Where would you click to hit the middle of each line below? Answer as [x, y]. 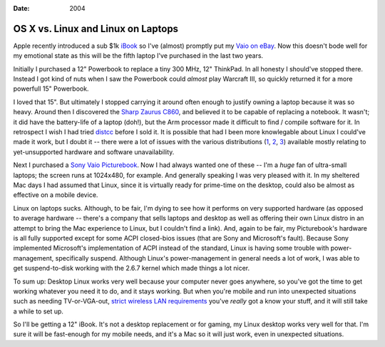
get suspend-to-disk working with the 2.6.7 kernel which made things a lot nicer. [131, 268]
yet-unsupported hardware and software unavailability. [94, 152]
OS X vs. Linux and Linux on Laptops [96, 29]
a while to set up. [38, 311]
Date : [21, 8]
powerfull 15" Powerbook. [51, 89]
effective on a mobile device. [56, 195]
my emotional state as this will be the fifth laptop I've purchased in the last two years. [138, 56]
